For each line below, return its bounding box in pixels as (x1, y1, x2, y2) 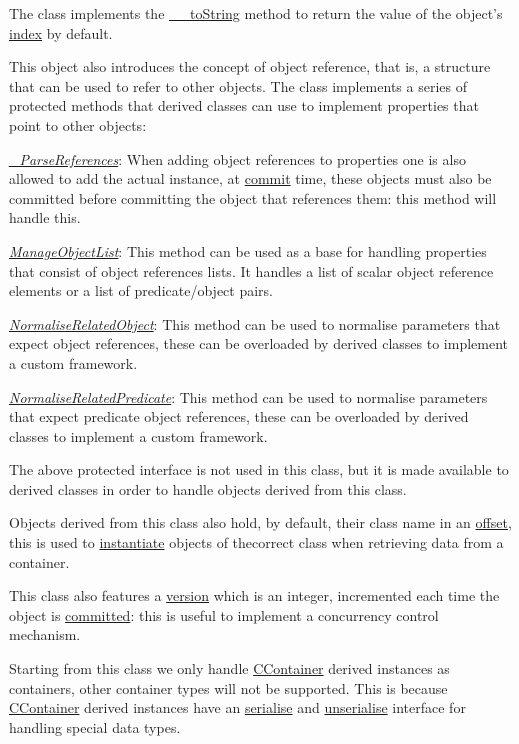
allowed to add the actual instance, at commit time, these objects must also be (9, 168, 492, 189)
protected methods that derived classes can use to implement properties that (9, 95, 479, 116)
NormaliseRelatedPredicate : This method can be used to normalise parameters (9, 386, 488, 407)
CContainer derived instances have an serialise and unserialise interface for (9, 697, 466, 718)
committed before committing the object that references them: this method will (9, 187, 497, 208)
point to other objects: (9, 114, 147, 135)
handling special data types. (9, 716, 181, 737)
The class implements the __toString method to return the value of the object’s (9, 3, 503, 23)
